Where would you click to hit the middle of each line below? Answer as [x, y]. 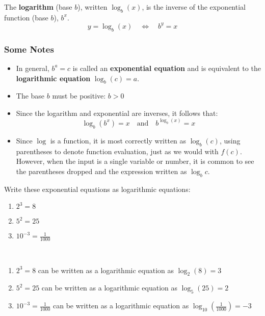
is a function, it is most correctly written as [118, 140]
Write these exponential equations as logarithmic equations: [97, 189]
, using [230, 140]
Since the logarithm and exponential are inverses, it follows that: [117, 113]
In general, [33, 68]
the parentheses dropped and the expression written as [101, 171]
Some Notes [29, 49]
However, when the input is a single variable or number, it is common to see [135, 161]
